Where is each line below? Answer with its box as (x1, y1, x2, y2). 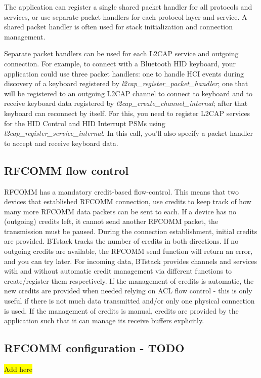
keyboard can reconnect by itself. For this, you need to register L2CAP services (4, 107, 250, 118)
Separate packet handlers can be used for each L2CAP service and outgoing (4, 48, 239, 59)
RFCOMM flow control (4, 162, 129, 178)
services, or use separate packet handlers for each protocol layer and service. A (4, 11, 247, 22)
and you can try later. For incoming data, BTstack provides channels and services (4, 255, 257, 266)
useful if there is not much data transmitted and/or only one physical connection (4, 295, 255, 306)
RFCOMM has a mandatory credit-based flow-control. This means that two (4, 186, 239, 197)
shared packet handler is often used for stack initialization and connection (4, 21, 233, 32)
